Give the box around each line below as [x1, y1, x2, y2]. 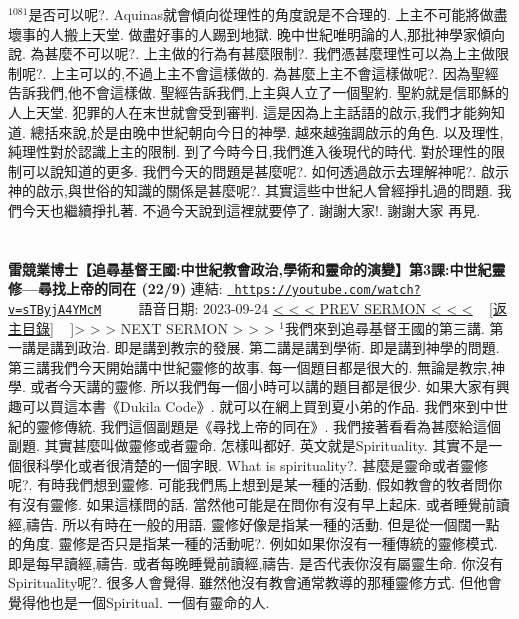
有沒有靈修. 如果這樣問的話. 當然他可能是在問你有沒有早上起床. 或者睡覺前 [8, 493, 496, 514]
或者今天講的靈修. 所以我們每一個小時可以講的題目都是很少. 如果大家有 [30, 376, 496, 397]
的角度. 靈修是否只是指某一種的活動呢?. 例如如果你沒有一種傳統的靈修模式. [8, 533, 498, 554]
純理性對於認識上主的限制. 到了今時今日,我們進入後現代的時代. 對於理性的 [8, 141, 491, 162]
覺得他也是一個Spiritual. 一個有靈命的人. [8, 591, 270, 612]
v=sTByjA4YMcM [8, 302, 102, 317]
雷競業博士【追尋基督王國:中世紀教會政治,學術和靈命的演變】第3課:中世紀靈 [8, 258, 506, 279]
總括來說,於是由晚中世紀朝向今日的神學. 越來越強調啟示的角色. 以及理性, [30, 121, 504, 142]
